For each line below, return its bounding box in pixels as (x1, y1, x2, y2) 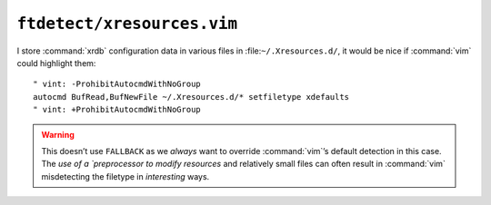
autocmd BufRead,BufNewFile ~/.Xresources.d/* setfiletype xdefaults (33, 92, 350, 102)
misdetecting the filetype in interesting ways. (41, 171, 210, 181)
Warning (41, 129, 75, 140)
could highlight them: (16, 57, 96, 68)
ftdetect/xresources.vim (16, 14, 238, 34)
